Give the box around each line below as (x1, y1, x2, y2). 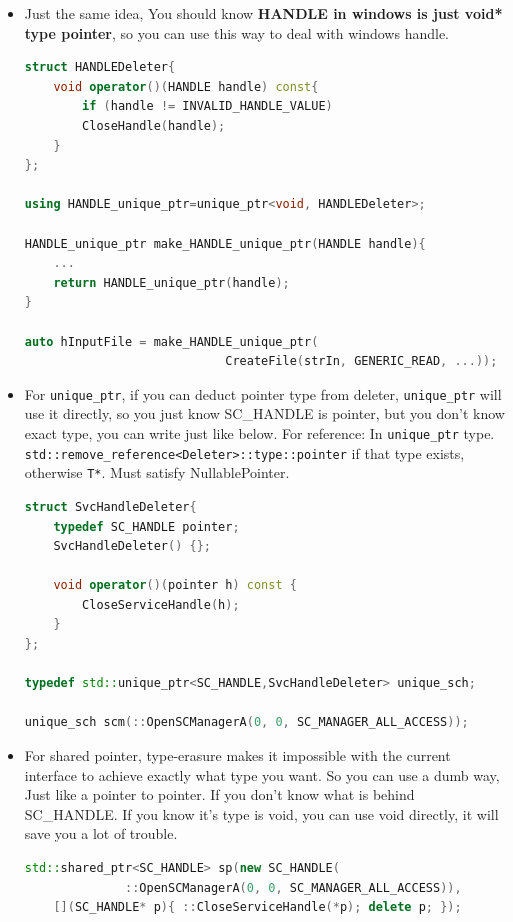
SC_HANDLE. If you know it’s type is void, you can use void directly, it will (24, 803, 499, 824)
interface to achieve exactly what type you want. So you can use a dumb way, (24, 764, 500, 785)
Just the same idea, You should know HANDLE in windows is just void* (24, 3, 503, 23)
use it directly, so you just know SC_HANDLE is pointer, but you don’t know (24, 403, 505, 424)
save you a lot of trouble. (24, 823, 178, 844)
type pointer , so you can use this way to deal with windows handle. (24, 22, 449, 43)
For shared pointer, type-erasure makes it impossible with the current (24, 745, 451, 766)
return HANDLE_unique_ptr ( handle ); (53, 275, 290, 290)
